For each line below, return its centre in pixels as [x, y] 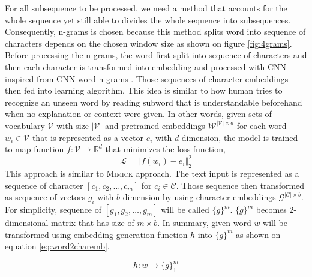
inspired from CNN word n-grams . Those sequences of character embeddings [147, 78]
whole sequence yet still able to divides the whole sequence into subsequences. [148, 19]
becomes [271, 209]
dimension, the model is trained [240, 137]
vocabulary [25, 125]
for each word [262, 125]
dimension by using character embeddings [199, 197]
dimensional [27, 222]
